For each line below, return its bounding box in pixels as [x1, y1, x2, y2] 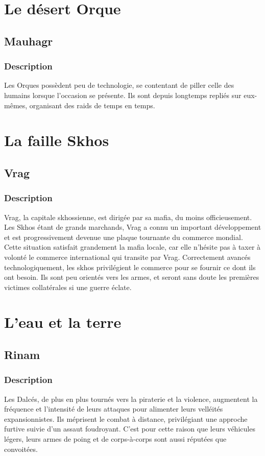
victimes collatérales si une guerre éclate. [4, 281, 132, 292]
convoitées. [4, 443, 38, 454]
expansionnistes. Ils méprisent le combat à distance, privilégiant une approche [4, 413, 248, 424]
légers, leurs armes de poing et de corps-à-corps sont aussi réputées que [4, 434, 227, 444]
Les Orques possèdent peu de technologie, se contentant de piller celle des [4, 80, 234, 90]
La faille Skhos [4, 130, 109, 151]
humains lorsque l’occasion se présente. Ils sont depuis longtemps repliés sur [4, 89, 242, 100]
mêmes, [4, 100, 28, 110]
